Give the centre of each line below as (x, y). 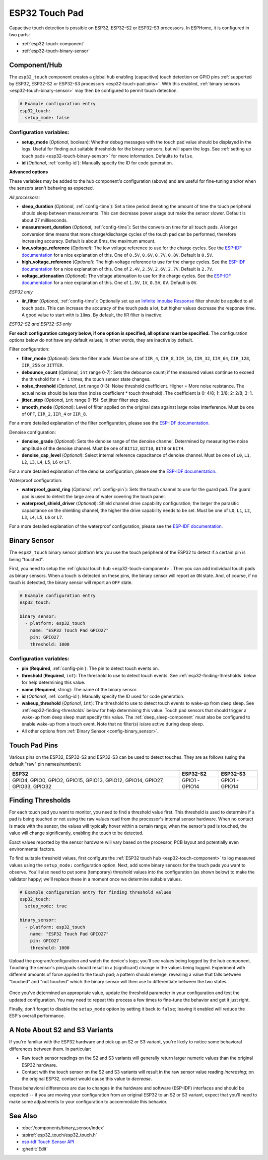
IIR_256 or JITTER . (43, 365)
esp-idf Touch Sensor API (48, 1142)
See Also (23, 1116)
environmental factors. (32, 849)
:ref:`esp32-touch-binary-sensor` (56, 51)
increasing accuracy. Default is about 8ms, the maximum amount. (89, 241)
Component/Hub (36, 65)
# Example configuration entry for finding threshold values (96, 892)
